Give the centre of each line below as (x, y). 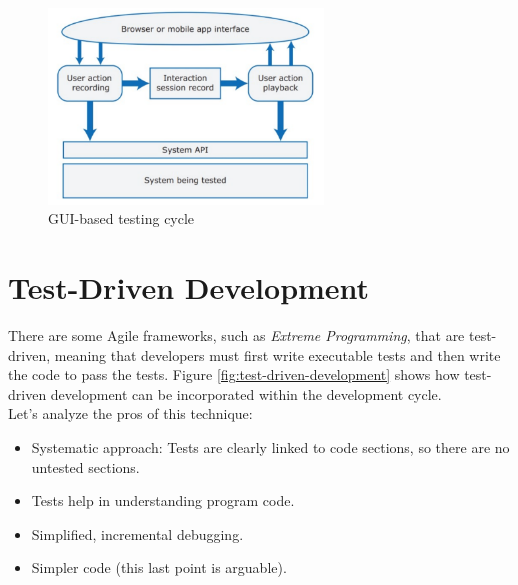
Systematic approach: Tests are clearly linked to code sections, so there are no (270, 446)
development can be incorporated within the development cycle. (246, 393)
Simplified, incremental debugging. (137, 533)
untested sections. (85, 466)
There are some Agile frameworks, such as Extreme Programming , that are (236, 334)
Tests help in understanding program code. (163, 500)
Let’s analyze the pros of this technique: (130, 413)
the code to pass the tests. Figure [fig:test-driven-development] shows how (234, 374)
